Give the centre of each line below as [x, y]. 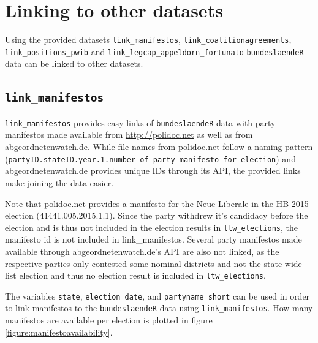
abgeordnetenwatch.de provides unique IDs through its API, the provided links [153, 171]
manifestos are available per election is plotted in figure [109, 320]
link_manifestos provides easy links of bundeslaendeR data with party [140, 122]
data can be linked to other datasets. [74, 63]
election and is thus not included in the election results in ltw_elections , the [152, 227]
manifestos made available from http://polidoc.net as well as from [129, 134]
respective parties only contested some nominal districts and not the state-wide [153, 263]
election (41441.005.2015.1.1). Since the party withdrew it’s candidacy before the [157, 215]
